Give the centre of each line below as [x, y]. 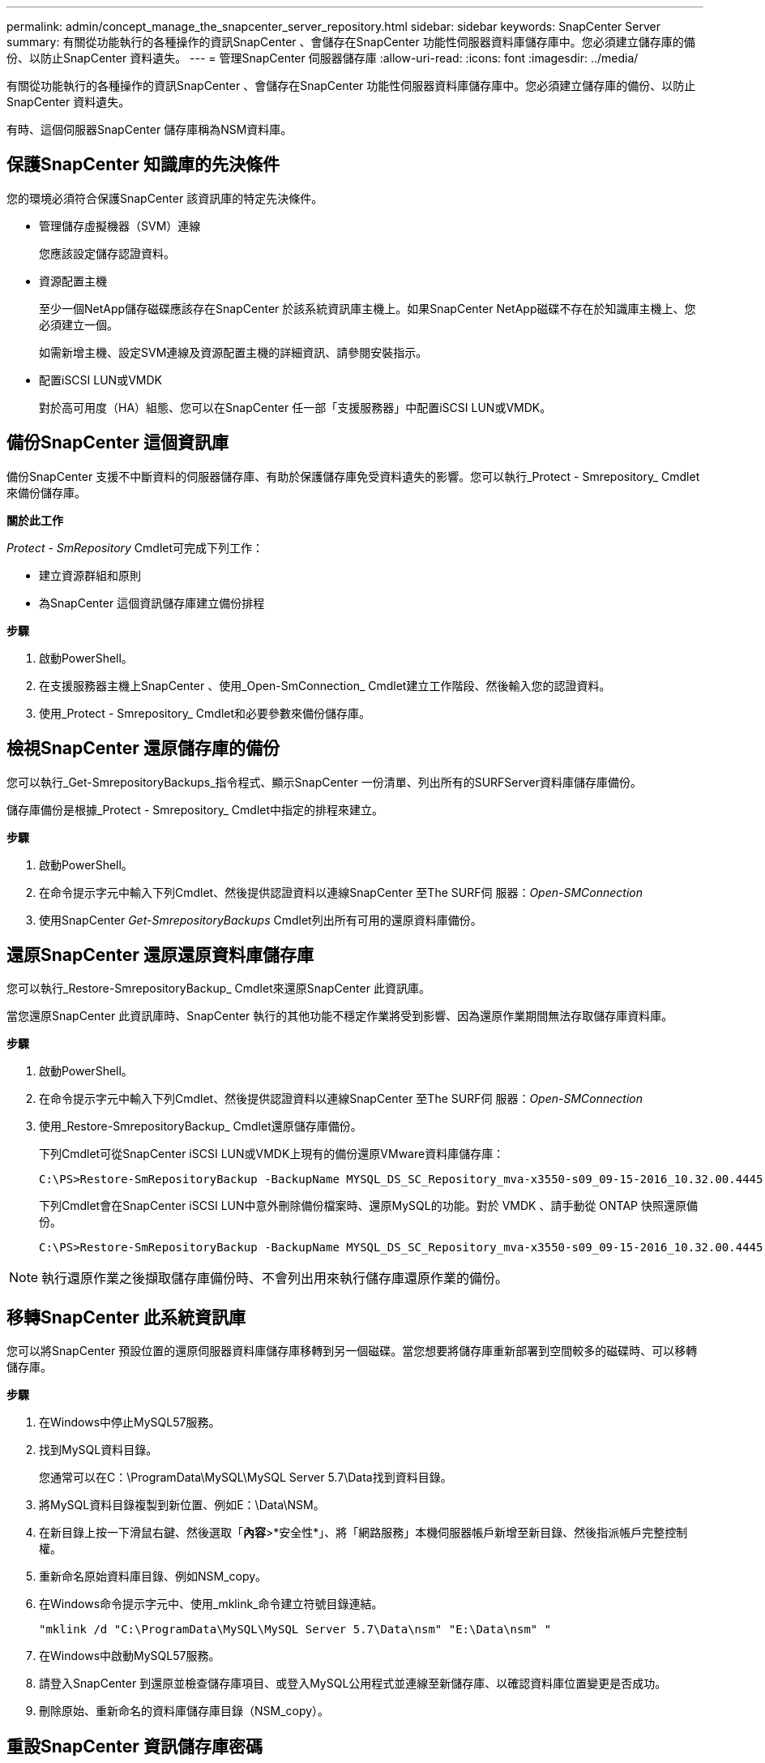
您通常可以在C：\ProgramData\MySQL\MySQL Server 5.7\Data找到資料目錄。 [246, 1478]
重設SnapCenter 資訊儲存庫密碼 [135, 1746]
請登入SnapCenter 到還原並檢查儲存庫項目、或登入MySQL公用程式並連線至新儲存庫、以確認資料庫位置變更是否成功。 [353, 1684]
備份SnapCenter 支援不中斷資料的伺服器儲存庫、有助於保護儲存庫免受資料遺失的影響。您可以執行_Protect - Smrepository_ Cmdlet [353, 476]
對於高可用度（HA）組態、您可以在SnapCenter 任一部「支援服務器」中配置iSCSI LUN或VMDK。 [295, 407]
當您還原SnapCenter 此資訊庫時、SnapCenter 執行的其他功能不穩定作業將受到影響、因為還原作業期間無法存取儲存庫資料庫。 [340, 1016]
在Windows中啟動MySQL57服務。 [130, 1656]
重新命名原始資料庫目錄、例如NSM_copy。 [153, 1576]
